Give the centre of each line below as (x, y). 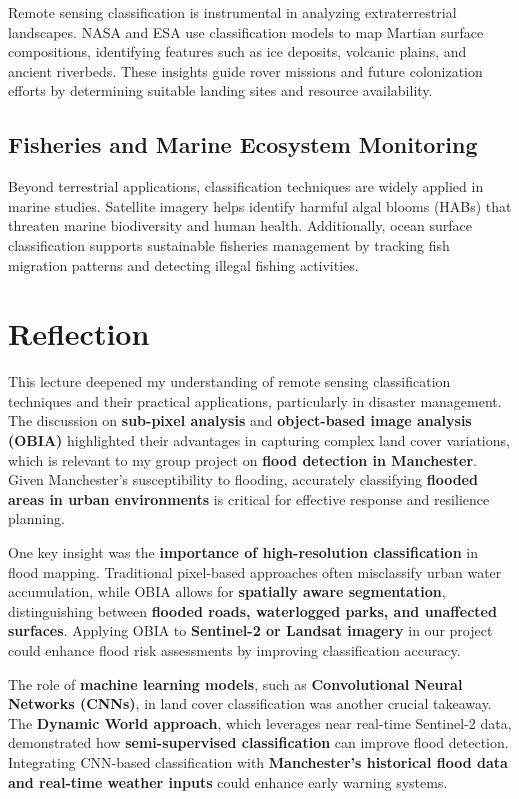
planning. (36, 518)
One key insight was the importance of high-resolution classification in (243, 552)
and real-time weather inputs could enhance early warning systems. (228, 781)
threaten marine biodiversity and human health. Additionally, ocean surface (240, 225)
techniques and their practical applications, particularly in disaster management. (255, 400)
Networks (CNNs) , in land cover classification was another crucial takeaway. (250, 703)
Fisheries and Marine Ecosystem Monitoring (243, 144)
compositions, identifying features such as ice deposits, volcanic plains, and (237, 51)
